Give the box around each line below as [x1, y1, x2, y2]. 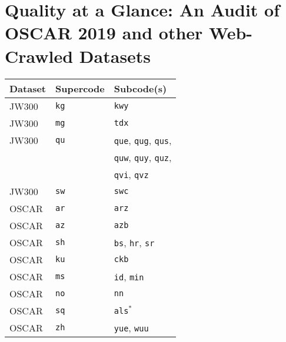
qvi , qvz [114, 167, 149, 181]
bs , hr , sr [114, 235, 155, 249]
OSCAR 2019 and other [5, 21, 203, 45]
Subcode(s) [114, 81, 167, 95]
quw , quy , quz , [114, 150, 172, 164]
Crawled [5, 43, 74, 68]
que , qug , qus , [114, 133, 172, 147]
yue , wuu [114, 320, 149, 334]
